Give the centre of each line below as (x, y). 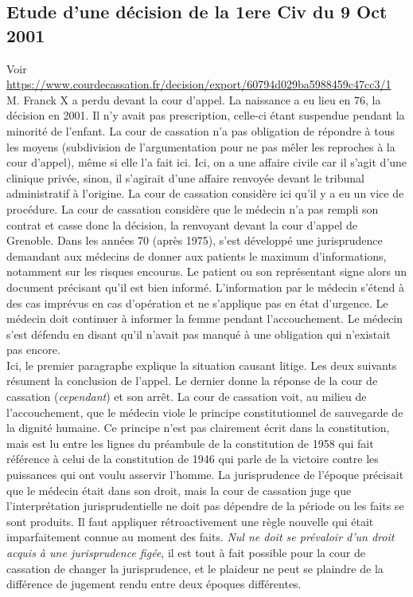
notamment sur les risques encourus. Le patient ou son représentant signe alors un (207, 271)
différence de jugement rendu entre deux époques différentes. (154, 584)
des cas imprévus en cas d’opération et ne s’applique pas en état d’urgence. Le (197, 302)
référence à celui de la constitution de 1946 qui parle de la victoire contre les (193, 459)
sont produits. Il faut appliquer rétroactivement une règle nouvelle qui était (190, 521)
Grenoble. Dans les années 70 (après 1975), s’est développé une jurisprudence (195, 240)
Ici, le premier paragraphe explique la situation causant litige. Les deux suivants (202, 365)
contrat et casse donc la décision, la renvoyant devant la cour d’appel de (182, 224)
